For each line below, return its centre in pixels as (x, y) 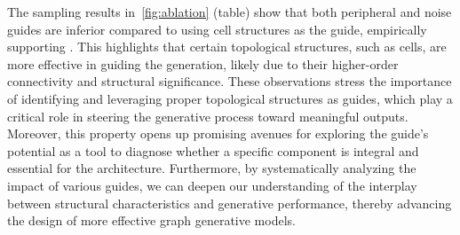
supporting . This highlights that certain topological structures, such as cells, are (227, 47)
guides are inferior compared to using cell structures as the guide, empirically (217, 29)
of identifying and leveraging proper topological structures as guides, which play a (230, 98)
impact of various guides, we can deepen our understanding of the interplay (212, 185)
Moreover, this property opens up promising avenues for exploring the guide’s (218, 133)
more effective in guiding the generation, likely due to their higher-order (203, 63)
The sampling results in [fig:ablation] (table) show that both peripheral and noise (230, 12)
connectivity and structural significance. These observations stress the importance (230, 81)
